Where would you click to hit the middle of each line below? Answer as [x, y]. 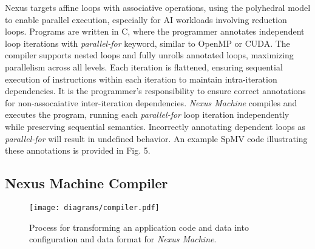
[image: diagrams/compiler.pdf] [94, 207]
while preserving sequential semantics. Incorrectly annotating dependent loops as [155, 126]
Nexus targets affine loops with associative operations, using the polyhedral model [158, 7]
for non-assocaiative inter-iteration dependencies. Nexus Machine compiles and [151, 102]
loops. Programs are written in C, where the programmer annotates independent [155, 31]
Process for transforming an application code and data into [139, 227]
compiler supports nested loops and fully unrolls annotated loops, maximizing [149, 55]
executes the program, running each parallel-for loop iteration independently [147, 114]
